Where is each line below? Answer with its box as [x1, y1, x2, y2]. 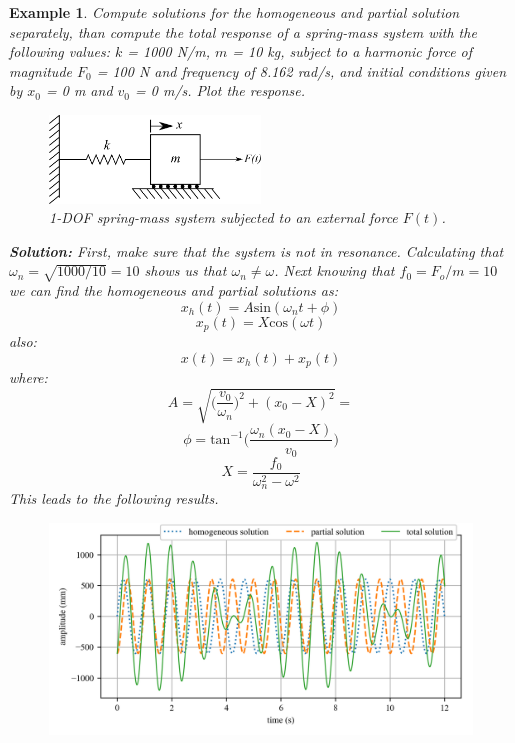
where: [9, 367, 48, 388]
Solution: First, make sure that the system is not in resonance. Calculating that [9, 240, 504, 261]
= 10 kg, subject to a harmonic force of [232, 41, 473, 62]
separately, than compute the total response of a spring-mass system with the [9, 21, 477, 42]
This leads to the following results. [9, 488, 219, 509]
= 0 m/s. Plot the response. [135, 80, 306, 101]
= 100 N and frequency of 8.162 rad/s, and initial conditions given [96, 60, 507, 81]
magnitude [9, 60, 72, 81]
